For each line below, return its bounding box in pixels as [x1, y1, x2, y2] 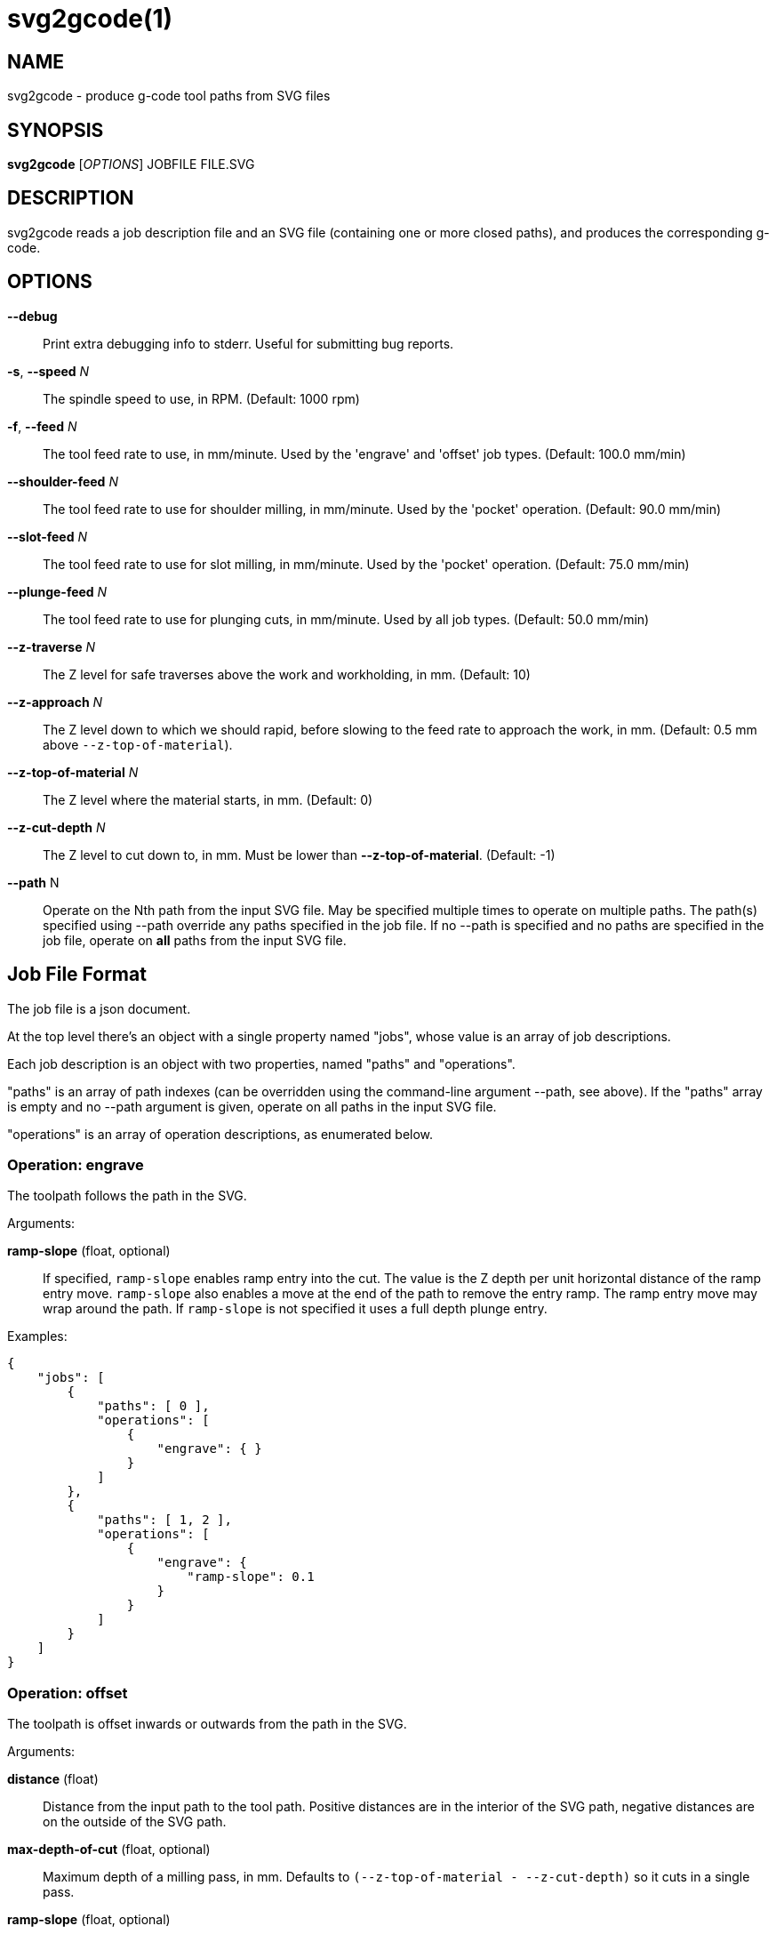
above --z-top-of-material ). [43, 736, 233, 752]
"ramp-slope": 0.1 [187, 1569, 315, 1585]
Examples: [7, 1328, 68, 1344]
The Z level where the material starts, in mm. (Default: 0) [43, 791, 373, 807]
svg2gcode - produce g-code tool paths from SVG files [7, 88, 331, 104]
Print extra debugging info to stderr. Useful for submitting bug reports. [43, 335, 454, 351]
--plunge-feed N [7, 583, 108, 599]
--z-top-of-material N [7, 764, 139, 780]
